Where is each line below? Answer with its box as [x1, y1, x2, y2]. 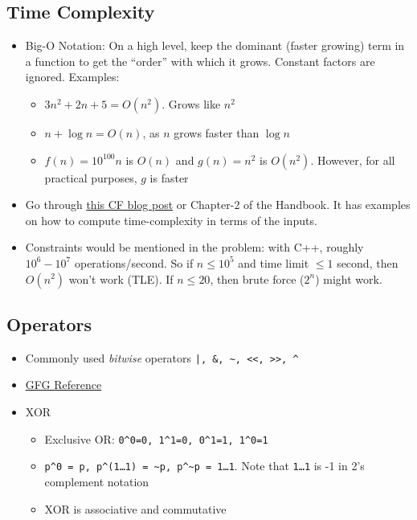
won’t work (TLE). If [68, 270, 174, 287]
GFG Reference [25, 376, 102, 393]
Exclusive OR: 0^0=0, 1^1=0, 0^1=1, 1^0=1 [44, 430, 268, 447]
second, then [337, 254, 399, 271]
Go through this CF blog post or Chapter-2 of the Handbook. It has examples [25, 196, 411, 213]
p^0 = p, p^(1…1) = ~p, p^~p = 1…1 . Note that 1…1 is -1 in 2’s [44, 457, 365, 474]
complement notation [44, 473, 149, 489]
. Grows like [161, 95, 221, 112]
